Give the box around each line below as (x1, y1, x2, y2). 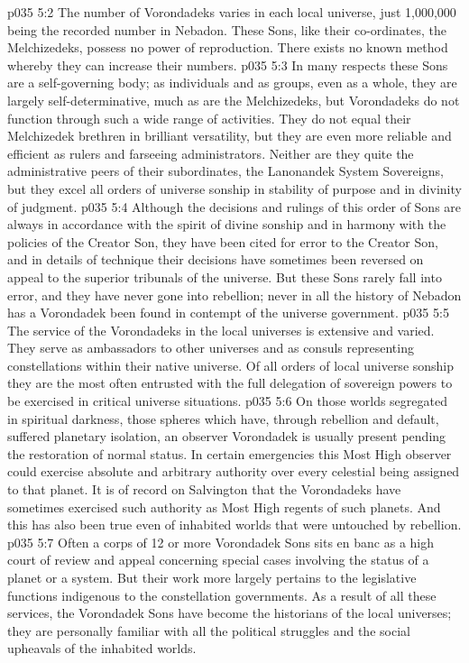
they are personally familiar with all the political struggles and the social (7, 621, 410, 640)
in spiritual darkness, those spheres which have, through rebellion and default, (7, 409, 439, 428)
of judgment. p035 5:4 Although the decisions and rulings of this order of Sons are (7, 197, 462, 216)
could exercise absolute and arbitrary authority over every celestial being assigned (7, 462, 460, 481)
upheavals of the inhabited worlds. (7, 639, 197, 658)
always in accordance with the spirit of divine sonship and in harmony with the (7, 215, 446, 234)
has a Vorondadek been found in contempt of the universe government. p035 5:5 (7, 303, 449, 322)
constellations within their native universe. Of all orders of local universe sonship (7, 355, 455, 374)
